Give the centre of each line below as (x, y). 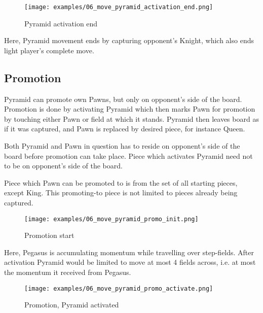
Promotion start (49, 235)
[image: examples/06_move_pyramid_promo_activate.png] (119, 288)
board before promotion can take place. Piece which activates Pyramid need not (128, 155)
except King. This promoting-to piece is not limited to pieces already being (121, 193)
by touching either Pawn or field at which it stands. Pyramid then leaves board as (131, 118)
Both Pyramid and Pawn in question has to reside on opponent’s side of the (122, 146)
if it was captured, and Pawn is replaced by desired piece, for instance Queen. (125, 129)
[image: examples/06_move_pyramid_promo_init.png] (111, 219)
